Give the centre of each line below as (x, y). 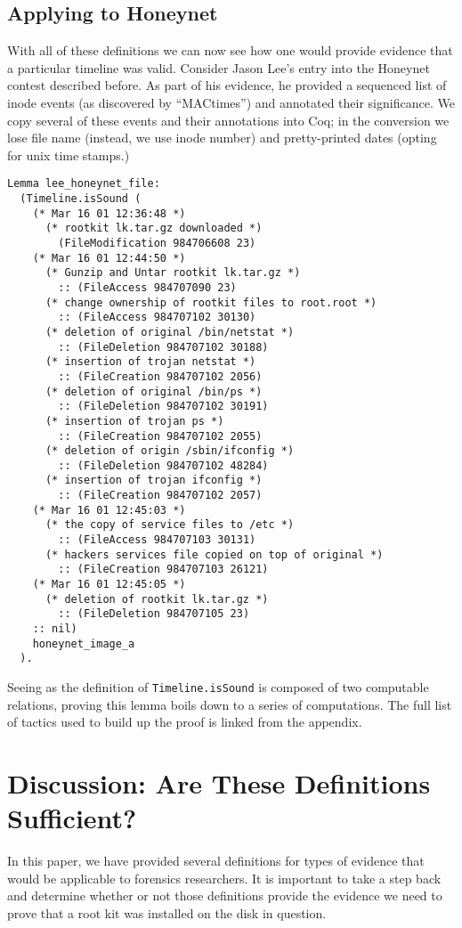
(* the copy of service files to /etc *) (170, 525)
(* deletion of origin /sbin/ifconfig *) (170, 451)
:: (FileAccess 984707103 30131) (157, 540)
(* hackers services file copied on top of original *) (214, 554)
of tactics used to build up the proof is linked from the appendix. (185, 722)
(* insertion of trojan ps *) (134, 421)
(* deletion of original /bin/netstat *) (170, 332)
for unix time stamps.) (69, 155)
